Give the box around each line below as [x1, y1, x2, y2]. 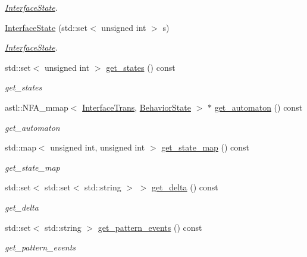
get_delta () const [152, 181, 218, 193]
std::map [5, 141, 36, 153]
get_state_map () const [161, 141, 250, 153]
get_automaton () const [214, 101, 303, 113]
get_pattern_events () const [98, 221, 202, 233]
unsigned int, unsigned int [50, 141, 145, 153]
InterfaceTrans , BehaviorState [82, 101, 191, 113]
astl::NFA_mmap [5, 101, 68, 113]
